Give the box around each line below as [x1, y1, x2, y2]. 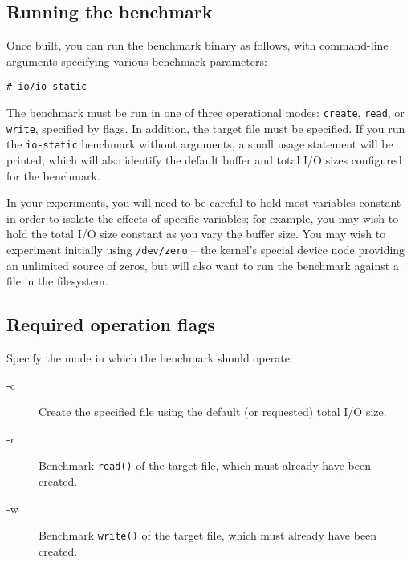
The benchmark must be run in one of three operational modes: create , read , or [6, 104, 405, 121]
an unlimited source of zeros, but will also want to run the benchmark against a [6, 257, 399, 273]
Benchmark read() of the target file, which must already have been [39, 457, 371, 474]
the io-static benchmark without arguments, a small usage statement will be [6, 135, 393, 152]
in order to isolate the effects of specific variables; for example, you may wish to [6, 209, 399, 226]
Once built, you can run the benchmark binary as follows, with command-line [6, 37, 389, 54]
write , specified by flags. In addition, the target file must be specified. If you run [6, 119, 405, 136]
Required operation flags [6, 312, 215, 337]
